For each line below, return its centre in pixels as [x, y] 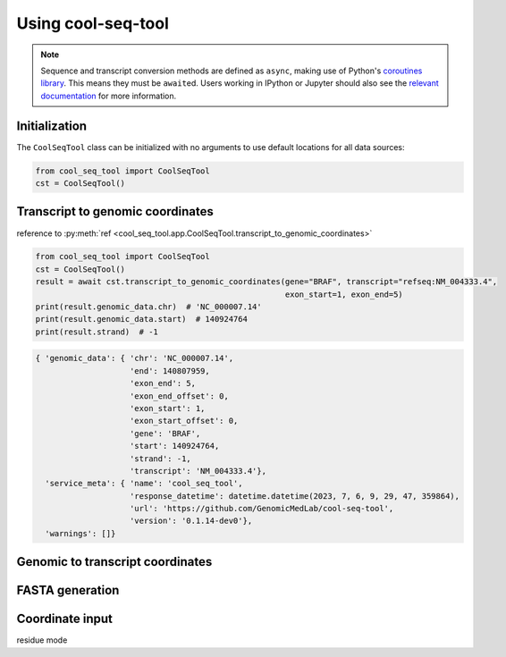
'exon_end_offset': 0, [180, 396]
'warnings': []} [80, 533]
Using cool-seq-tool [93, 23]
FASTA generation [68, 590]
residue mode [42, 640]
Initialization [52, 126]
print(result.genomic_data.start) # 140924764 [141, 319]
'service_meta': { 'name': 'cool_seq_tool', [144, 484]
